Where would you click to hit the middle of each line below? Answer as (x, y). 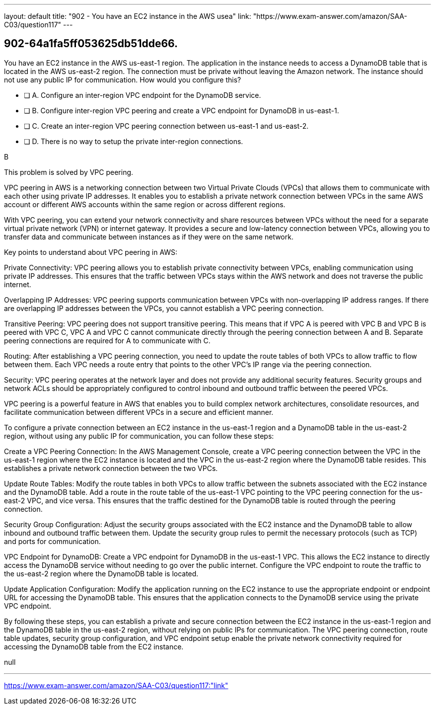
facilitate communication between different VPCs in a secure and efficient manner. (139, 412)
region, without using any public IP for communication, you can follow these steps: (139, 436)
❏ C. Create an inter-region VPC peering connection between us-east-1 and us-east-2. (166, 126)
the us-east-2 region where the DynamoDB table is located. (101, 573)
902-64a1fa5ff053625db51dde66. (91, 44)
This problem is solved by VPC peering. (69, 172)
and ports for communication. (52, 541)
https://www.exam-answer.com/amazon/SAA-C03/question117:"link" (116, 685)
